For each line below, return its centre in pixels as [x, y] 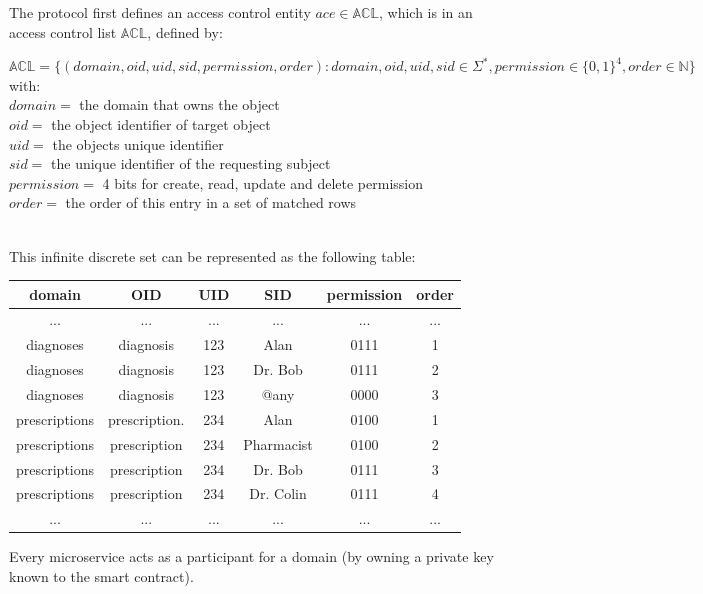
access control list [63, 31]
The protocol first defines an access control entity [160, 12]
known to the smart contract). [101, 575]
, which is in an [426, 12]
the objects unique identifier [138, 143]
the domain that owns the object [179, 104]
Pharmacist [278, 443]
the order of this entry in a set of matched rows [211, 202]
